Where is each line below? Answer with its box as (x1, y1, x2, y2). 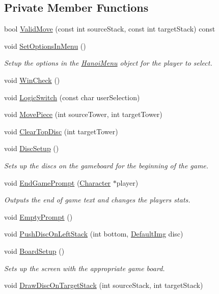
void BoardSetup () (4, 245, 65, 256)
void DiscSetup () (4, 143, 59, 154)
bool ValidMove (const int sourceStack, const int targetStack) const (4, 23, 215, 34)
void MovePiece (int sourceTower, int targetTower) (4, 109, 162, 120)
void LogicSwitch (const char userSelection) (4, 92, 140, 102)
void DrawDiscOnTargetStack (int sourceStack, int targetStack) (4, 280, 203, 290)
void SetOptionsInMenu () (4, 40, 86, 51)
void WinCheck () (4, 74, 60, 85)
